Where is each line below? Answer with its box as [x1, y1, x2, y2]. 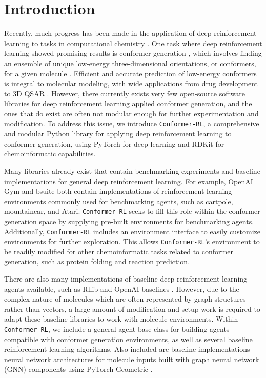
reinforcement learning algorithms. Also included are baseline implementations [4, 344, 250, 354]
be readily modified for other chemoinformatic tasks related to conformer [4, 246, 233, 256]
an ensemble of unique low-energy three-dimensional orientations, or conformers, [4, 57, 256, 68]
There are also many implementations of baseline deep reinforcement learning [4, 273, 248, 284]
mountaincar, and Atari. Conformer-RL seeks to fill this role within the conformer [4, 206, 260, 216]
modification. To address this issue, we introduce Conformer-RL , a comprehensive [4, 118, 259, 129]
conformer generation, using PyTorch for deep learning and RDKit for [4, 138, 224, 149]
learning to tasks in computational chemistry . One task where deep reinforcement [4, 37, 262, 48]
